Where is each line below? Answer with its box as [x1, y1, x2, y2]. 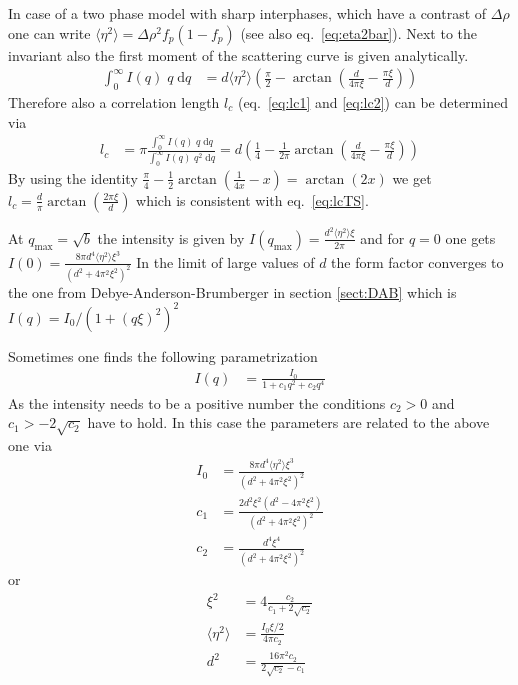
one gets [445, 227, 496, 248]
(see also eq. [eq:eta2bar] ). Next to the [240, 22, 478, 43]
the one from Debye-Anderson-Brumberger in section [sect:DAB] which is [8, 281, 457, 302]
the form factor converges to [331, 251, 504, 272]
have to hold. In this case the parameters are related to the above [87, 412, 490, 433]
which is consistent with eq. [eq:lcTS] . [136, 189, 369, 210]
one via [8, 434, 52, 455]
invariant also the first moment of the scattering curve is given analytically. [8, 44, 469, 65]
